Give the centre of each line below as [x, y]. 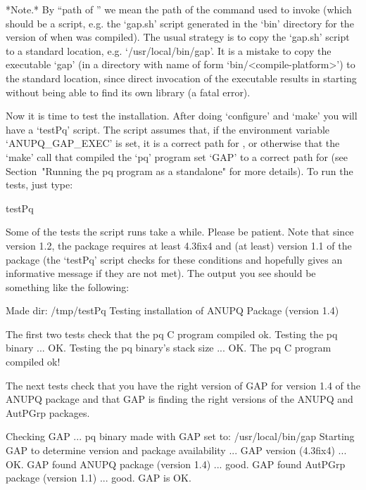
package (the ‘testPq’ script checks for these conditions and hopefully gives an [174, 259]
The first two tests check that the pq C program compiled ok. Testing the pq [172, 334]
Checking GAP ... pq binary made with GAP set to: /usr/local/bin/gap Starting [180, 436]
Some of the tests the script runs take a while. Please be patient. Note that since [180, 232]
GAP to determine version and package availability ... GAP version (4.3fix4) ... [176, 450]
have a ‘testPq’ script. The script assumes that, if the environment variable [168, 129]
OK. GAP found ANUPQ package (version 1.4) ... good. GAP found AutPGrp [176, 464]
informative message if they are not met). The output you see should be [161, 273]
